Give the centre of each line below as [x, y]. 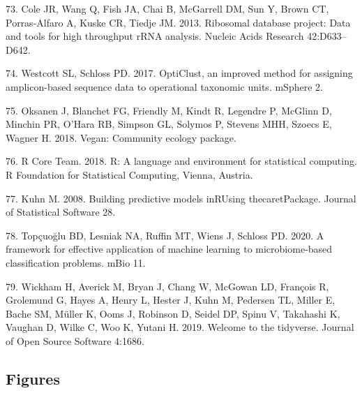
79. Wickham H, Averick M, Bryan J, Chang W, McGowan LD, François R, [167, 286]
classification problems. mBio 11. [76, 262]
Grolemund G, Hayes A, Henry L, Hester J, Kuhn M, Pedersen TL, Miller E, [171, 300]
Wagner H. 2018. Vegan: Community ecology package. [121, 137]
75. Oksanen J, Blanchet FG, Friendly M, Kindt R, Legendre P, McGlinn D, [169, 110]
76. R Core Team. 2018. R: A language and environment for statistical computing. [181, 161]
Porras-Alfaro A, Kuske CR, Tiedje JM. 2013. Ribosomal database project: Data [178, 22]
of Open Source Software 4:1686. [75, 340]
